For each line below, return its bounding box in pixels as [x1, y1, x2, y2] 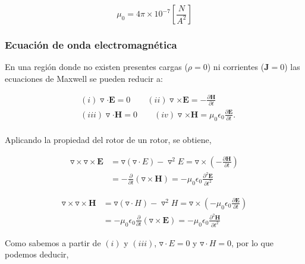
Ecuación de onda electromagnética [5, 37, 177, 52]
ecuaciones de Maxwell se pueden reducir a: [5, 72, 163, 84]
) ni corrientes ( [207, 61, 265, 73]
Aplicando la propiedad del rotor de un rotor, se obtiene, [5, 133, 212, 146]
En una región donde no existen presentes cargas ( [5, 61, 188, 73]
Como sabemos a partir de [5, 236, 101, 249]
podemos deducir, [5, 248, 69, 260]
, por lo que [231, 236, 273, 249]
